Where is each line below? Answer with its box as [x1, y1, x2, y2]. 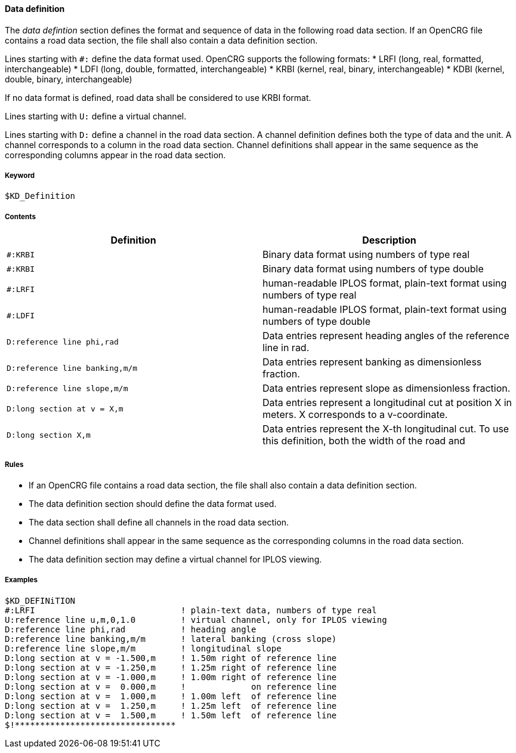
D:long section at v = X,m [7, 404, 123, 413]
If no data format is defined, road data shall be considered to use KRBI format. [5, 92, 311, 103]
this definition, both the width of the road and [262, 435, 465, 447]
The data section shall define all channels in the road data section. [29, 517, 289, 527]
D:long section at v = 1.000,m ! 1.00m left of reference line [5, 691, 337, 701]
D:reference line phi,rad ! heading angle [5, 624, 257, 634]
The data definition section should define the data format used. [29, 498, 277, 509]
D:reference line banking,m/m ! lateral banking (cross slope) [5, 634, 337, 644]
